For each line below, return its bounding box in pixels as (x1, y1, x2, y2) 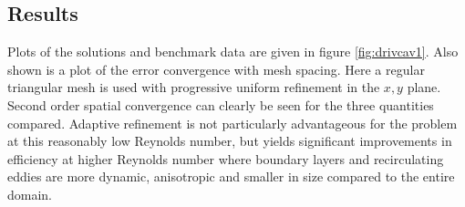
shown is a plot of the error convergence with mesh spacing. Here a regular (7, 59, 425, 78)
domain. (7, 184, 53, 203)
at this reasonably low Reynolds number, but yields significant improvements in (7, 131, 452, 150)
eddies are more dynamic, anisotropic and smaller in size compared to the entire (7, 167, 455, 186)
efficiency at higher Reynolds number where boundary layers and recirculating (7, 149, 444, 168)
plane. (407, 78, 441, 97)
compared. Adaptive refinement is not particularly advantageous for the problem (7, 113, 458, 132)
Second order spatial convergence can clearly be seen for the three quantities (7, 95, 434, 114)
